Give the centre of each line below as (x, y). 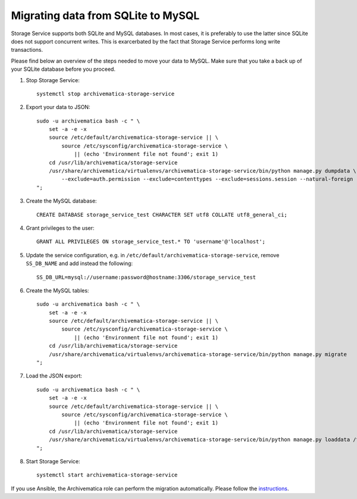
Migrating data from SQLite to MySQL (105, 15)
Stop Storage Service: (53, 80)
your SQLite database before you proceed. (63, 69)
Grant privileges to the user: (60, 228)
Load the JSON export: (54, 376)
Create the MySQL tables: (57, 290)
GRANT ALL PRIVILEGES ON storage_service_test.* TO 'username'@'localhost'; (151, 242)
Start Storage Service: (53, 461)
